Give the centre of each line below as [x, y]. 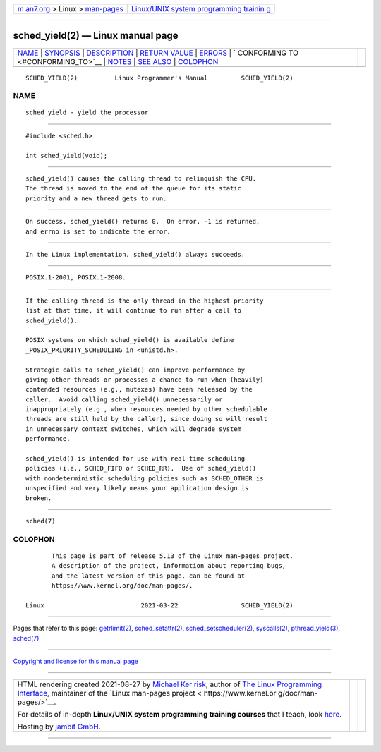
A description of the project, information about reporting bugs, [169, 566]
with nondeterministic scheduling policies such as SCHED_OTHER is [145, 478]
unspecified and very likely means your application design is [137, 488]
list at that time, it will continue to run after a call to [133, 311]
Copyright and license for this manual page [76, 661]
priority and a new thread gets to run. [96, 198]
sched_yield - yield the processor [87, 113]
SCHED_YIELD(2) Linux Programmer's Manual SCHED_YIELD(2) [159, 78]
